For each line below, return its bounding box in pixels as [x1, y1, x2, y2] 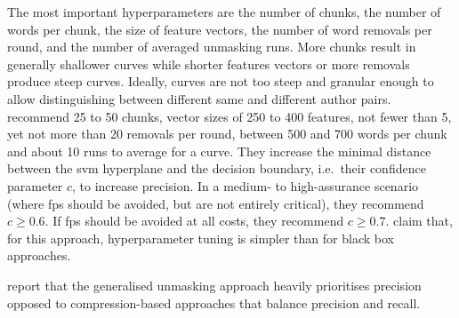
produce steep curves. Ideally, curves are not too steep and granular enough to [7, 72, 434, 91]
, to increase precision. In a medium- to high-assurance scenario [72, 176, 419, 195]
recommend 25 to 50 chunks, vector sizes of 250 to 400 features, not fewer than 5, [7, 107, 452, 125]
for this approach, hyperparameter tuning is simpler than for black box [7, 228, 394, 247]
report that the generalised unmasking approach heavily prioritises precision [7, 275, 422, 294]
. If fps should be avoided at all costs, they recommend [44, 211, 344, 230]
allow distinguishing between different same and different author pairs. [7, 89, 391, 107]
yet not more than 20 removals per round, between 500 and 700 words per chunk [7, 124, 447, 143]
